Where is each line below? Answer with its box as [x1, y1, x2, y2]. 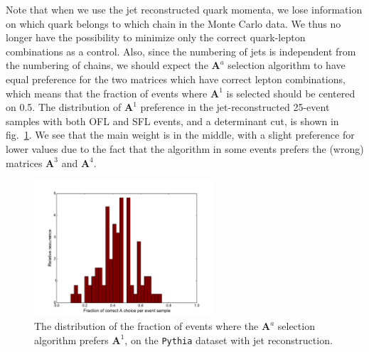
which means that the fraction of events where [6, 85, 208, 100]
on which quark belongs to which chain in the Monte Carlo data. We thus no [6, 16, 341, 31]
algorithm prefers [34, 332, 109, 347]
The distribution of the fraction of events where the [34, 319, 259, 334]
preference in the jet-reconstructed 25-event [140, 100, 330, 114]
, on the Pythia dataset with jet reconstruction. [124, 332, 333, 347]
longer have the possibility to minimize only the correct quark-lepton [6, 30, 306, 45]
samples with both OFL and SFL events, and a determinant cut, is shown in [6, 113, 339, 128]
